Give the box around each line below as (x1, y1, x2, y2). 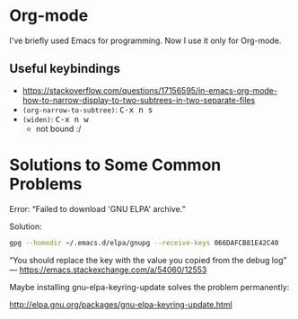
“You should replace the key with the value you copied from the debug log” (9, 254, 287, 265)
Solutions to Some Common (9, 155, 222, 175)
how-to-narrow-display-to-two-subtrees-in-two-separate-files (22, 94, 256, 105)
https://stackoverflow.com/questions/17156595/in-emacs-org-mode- (22, 84, 278, 95)
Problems (9, 173, 83, 194)
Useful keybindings (9, 61, 121, 76)
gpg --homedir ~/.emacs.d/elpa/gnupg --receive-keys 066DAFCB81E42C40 (9, 238, 279, 247)
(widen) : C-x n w (22, 113, 89, 124)
